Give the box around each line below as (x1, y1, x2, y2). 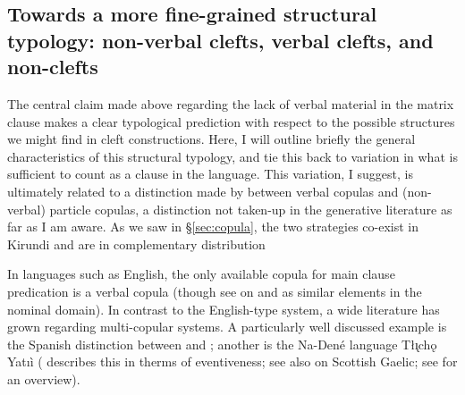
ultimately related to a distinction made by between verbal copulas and (7, 181, 399, 200)
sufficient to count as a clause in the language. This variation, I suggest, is (7, 164, 413, 183)
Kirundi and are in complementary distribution (7, 234, 266, 253)
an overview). (7, 369, 80, 388)
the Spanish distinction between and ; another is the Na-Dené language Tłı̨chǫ (7, 334, 437, 353)
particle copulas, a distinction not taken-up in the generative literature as (49, 199, 452, 218)
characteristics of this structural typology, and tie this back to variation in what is (7, 147, 458, 165)
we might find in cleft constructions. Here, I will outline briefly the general (7, 130, 416, 148)
